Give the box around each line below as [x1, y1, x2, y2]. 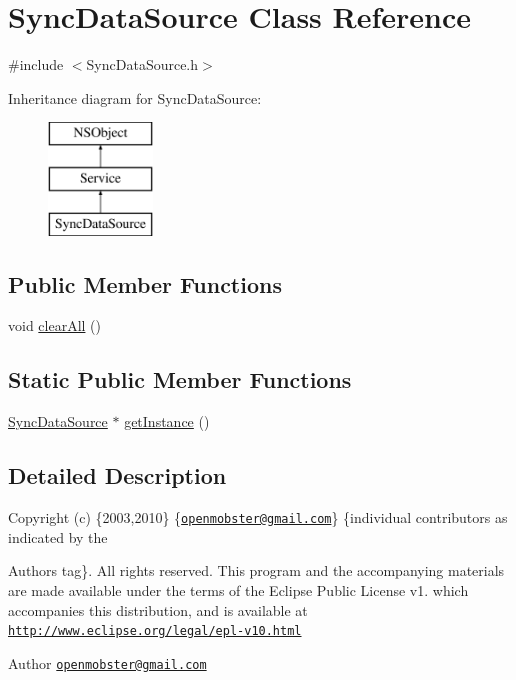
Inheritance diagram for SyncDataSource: [8, 87, 262, 108]
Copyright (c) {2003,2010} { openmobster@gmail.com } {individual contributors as [8, 507, 508, 528]
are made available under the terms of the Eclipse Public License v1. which [8, 579, 469, 600]
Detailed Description [8, 460, 227, 491]
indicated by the [8, 526, 108, 547]
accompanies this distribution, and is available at [8, 599, 308, 620]
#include [8, 54, 64, 75]
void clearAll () [8, 315, 102, 336]
